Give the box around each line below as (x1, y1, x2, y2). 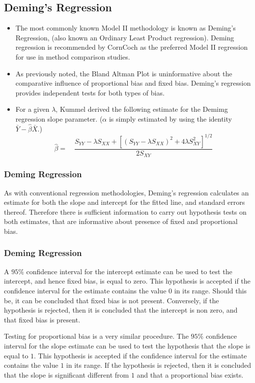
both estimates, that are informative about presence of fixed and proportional (4, 216, 238, 226)
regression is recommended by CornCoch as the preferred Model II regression (15, 42, 248, 52)
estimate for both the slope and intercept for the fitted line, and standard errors (4, 197, 245, 207)
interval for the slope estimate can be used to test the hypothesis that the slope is (4, 340, 251, 351)
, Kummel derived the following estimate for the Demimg (56, 104, 228, 114)
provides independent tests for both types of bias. (15, 87, 165, 97)
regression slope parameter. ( (15, 113, 103, 124)
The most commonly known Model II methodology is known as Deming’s (15, 23, 236, 33)
